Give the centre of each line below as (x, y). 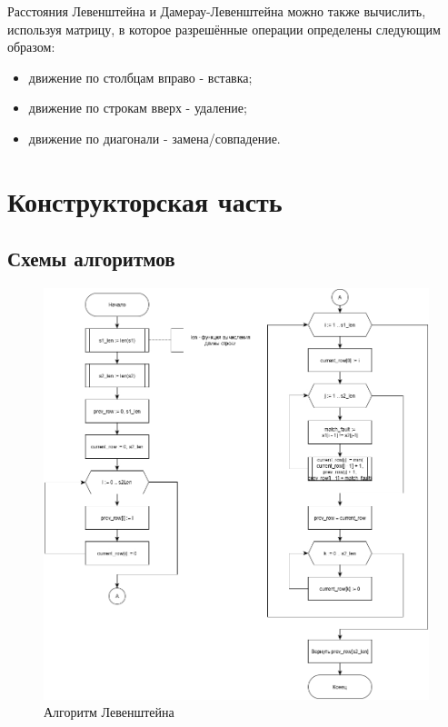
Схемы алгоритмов (91, 259)
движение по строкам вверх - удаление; (138, 108)
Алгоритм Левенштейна (109, 712)
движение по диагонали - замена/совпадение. (154, 138)
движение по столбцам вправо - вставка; (140, 77)
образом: (31, 47)
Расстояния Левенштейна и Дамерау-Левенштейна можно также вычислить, (217, 11)
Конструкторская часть (145, 200)
